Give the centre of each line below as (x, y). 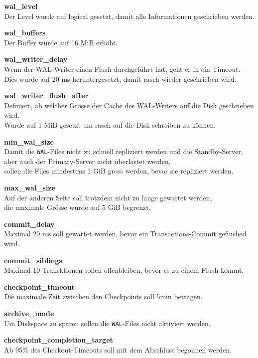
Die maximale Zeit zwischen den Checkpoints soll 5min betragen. (103, 296)
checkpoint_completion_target (59, 340)
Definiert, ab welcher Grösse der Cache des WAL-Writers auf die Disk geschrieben (129, 105)
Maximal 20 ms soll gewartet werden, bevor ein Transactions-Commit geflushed (125, 234)
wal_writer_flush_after (46, 95)
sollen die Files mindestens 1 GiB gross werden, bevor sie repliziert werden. (119, 171)
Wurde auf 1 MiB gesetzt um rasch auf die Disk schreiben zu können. (110, 124)
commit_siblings (33, 260)
